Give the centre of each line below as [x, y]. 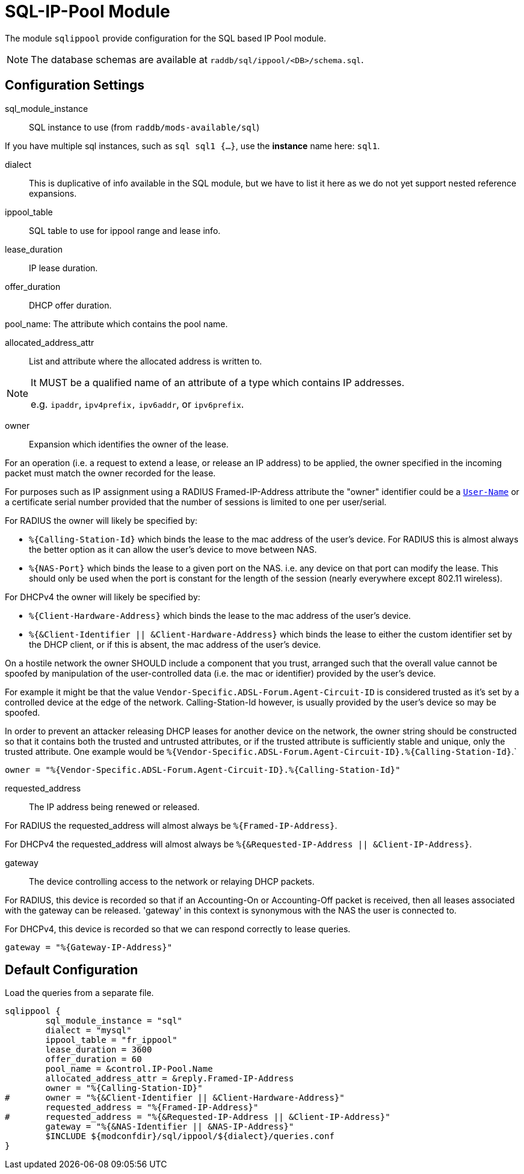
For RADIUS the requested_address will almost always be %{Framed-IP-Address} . [171, 825]
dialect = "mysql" [88, 1031]
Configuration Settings [75, 85]
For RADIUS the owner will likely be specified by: [101, 520]
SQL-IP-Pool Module [88, 11]
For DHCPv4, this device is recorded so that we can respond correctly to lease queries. [178, 929]
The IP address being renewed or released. [114, 807]
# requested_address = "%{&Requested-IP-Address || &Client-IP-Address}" [198, 1117]
